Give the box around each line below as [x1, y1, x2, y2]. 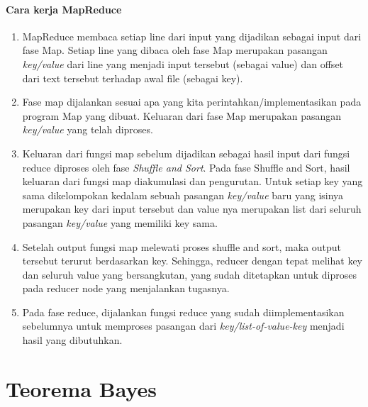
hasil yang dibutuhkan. [22, 333, 123, 347]
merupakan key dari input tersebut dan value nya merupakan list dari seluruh [22, 201, 362, 216]
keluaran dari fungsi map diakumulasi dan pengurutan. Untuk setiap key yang [22, 174, 363, 189]
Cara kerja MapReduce [6, 1, 122, 16]
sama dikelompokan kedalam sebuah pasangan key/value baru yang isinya [22, 187, 344, 202]
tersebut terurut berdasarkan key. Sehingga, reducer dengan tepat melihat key [22, 253, 362, 268]
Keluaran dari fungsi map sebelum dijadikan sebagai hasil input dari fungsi [22, 145, 350, 160]
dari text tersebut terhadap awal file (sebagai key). [22, 70, 243, 85]
